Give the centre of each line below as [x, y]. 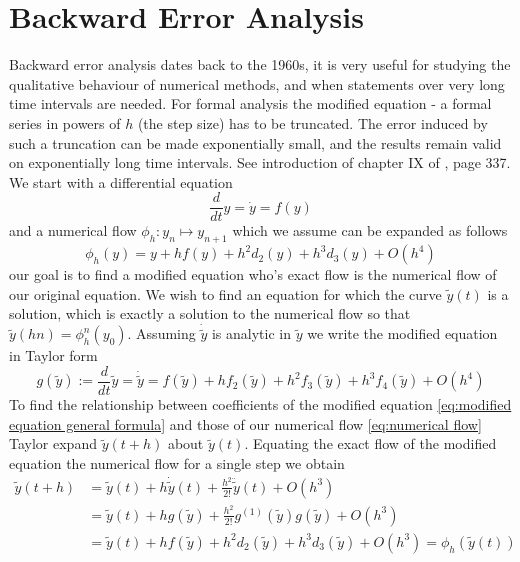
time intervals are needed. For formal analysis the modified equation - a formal [250, 103]
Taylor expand [53, 443]
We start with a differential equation [121, 181]
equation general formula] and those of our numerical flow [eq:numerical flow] [245, 423]
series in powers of [65, 122]
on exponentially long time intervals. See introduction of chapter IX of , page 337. [260, 162]
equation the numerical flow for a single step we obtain [177, 462]
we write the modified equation [402, 333]
